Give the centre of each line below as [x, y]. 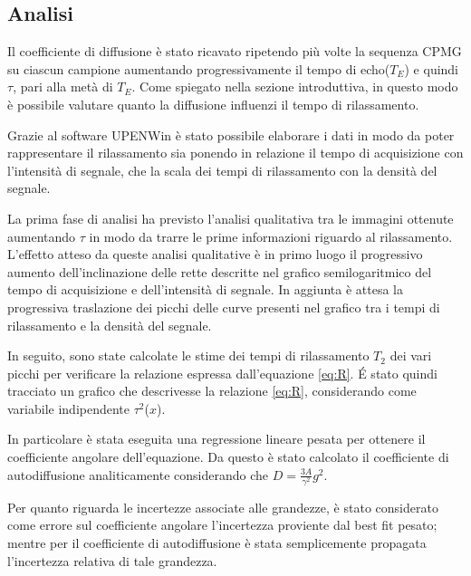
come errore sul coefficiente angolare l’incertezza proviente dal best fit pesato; [222, 525]
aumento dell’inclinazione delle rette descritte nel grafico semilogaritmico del [220, 271]
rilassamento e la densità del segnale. [110, 325]
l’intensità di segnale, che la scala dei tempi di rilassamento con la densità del [222, 170]
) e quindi [432, 68]
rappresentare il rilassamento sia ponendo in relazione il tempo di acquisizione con [235, 153]
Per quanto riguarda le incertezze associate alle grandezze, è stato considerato [223, 507]
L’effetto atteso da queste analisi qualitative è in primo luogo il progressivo [215, 254]
